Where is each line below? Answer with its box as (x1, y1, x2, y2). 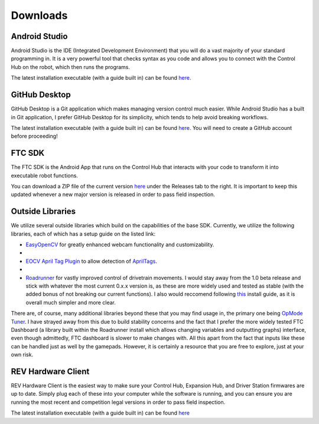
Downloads (11, 9, 68, 22)
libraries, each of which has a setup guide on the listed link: (11, 230, 156, 237)
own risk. (11, 351, 34, 358)
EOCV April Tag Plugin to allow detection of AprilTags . (25, 257, 158, 265)
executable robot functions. (11, 172, 78, 179)
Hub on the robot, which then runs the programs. (11, 63, 130, 70)
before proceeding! (11, 133, 58, 140)
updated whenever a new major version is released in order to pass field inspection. (11, 191, 215, 198)
